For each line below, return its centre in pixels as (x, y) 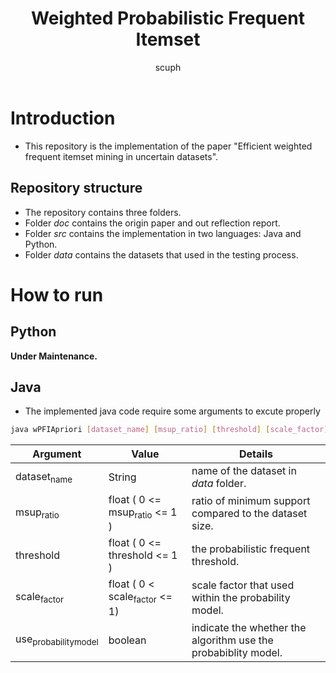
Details (256, 454)
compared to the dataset (249, 513)
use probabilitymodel (57, 640)
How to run (57, 294)
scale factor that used (243, 585)
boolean (127, 640)
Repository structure (76, 188)
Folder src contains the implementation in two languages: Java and (163, 233)
